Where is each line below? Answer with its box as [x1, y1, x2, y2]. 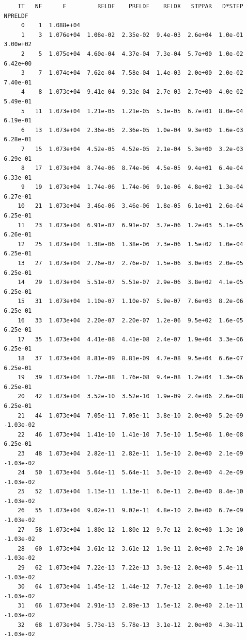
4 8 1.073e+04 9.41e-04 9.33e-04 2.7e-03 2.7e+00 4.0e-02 [21, 88, 243, 96]
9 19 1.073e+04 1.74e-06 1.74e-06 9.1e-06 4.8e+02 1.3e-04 [21, 184, 243, 191]
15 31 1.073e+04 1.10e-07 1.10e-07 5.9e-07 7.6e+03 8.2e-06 [17, 298, 243, 305]
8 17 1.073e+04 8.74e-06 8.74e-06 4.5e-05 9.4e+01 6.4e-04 [21, 165, 243, 172]
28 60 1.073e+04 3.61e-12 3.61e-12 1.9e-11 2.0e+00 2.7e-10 [17, 545, 243, 552]
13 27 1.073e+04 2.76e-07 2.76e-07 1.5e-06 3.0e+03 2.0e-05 [17, 260, 243, 267]
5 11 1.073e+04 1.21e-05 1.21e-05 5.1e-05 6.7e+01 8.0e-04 [21, 107, 243, 115]
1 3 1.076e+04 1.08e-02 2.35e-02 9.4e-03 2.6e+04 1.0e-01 [21, 31, 243, 38]
